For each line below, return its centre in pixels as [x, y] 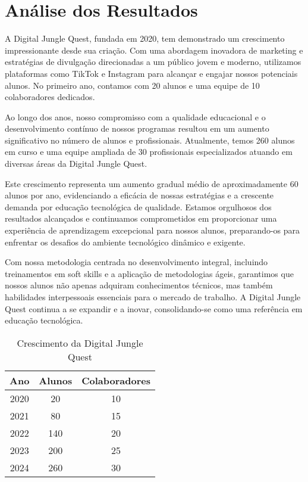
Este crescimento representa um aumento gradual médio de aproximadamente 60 [152, 183]
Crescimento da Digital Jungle [80, 343]
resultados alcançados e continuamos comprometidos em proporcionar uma [141, 218]
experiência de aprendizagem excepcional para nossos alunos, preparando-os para [153, 230]
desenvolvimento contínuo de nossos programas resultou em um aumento [137, 128]
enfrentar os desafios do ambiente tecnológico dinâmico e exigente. [125, 242]
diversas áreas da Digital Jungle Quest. [76, 164]
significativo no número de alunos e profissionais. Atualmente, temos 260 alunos [150, 140]
